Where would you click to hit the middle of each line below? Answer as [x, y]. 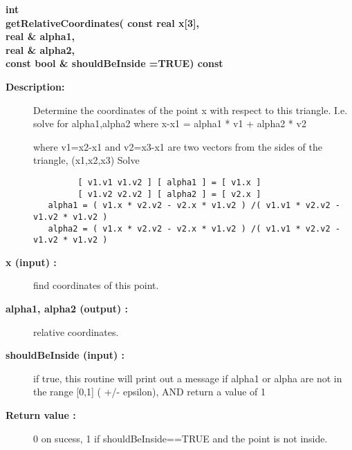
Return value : [41, 415]
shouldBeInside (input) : [65, 355]
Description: [35, 86]
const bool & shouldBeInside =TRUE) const [114, 63]
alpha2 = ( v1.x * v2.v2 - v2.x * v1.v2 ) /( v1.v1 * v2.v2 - [194, 228]
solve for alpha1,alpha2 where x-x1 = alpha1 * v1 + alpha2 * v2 [170, 123]
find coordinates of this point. [96, 285]
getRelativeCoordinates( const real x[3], [102, 22]
